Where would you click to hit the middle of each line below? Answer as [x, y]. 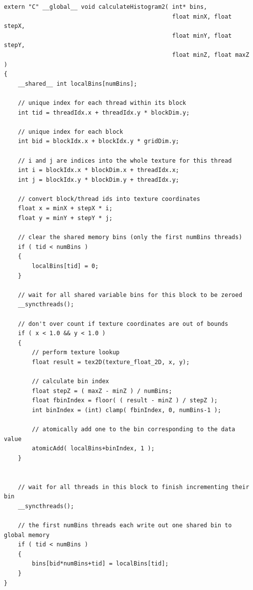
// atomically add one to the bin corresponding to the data [134, 430]
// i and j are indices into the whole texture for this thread [125, 160]
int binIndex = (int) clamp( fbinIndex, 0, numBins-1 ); [126, 410]
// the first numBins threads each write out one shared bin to [125, 526]
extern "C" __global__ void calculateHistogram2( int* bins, [106, 7]
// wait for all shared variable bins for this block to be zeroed [130, 295]
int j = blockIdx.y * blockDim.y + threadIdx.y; [98, 180]
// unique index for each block [70, 132]
